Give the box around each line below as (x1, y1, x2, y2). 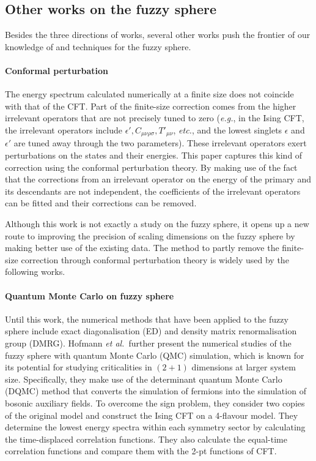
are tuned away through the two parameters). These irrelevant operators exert (13, 137, 307, 149)
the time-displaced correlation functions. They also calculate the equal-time (5, 432, 287, 445)
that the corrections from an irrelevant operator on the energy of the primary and (5, 173, 311, 186)
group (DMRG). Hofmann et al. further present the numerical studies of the (5, 336, 292, 349)
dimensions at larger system (191, 361, 296, 373)
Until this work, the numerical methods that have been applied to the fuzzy (5, 312, 288, 325)
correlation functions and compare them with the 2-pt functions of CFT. (5, 444, 277, 457)
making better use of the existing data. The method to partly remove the (5, 241, 279, 254)
